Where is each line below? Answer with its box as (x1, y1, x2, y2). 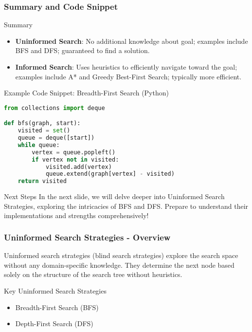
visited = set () (18, 127, 71, 134)
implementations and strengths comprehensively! (4, 210, 149, 221)
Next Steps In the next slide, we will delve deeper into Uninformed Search (4, 191, 225, 202)
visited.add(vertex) (45, 163, 112, 170)
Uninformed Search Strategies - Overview (4, 231, 171, 243)
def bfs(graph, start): (4, 120, 81, 127)
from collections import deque (4, 104, 105, 111)
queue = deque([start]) (18, 134, 95, 142)
